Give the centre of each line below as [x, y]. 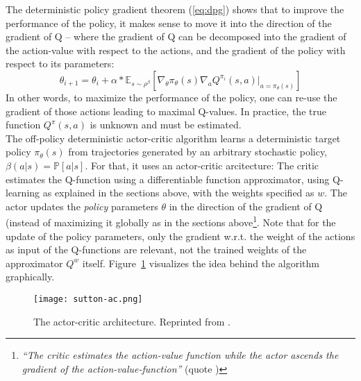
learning [23, 193]
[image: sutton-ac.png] [88, 299]
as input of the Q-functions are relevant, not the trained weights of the [156, 249]
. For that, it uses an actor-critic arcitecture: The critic [202, 165]
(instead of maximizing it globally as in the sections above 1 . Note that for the [171, 221]
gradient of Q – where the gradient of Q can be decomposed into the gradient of [176, 36]
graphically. [30, 277]
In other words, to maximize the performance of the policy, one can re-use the [171, 97]
